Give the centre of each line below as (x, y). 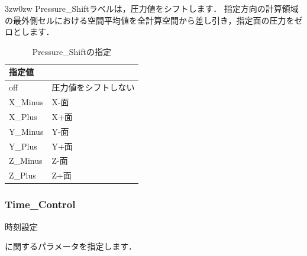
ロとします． (30, 32)
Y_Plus (23, 146)
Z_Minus (26, 161)
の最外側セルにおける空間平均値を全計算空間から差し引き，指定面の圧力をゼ (154, 20)
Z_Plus (22, 175)
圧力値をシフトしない (93, 87)
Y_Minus (26, 131)
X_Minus (26, 102)
